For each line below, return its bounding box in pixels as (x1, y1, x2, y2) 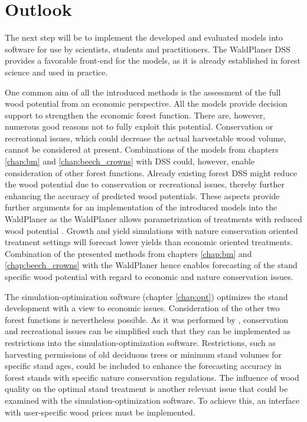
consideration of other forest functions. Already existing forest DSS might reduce (5, 166, 298, 179)
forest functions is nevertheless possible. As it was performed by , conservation (5, 313, 289, 325)
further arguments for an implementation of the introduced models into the (5, 201, 277, 213)
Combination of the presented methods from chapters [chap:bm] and (5, 247, 252, 259)
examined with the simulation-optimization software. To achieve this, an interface (5, 394, 300, 406)
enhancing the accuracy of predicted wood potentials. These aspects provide (5, 189, 280, 202)
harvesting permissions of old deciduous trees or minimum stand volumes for (5, 348, 282, 360)
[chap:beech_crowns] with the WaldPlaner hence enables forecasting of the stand (5, 259, 298, 271)
